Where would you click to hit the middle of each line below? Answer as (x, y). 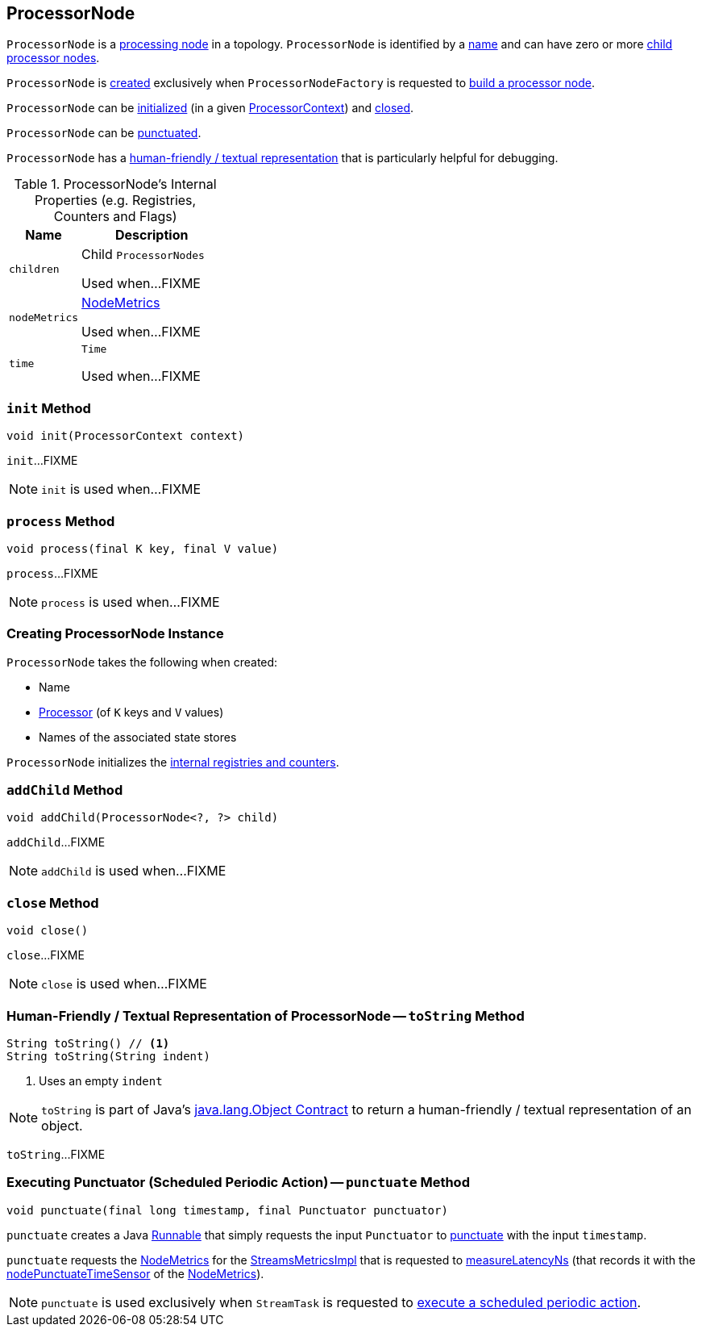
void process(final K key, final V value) (143, 548)
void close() (48, 931)
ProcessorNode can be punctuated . (104, 133)
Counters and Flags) (115, 217)
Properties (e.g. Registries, (116, 201)
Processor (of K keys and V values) (131, 712)
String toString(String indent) (108, 1056)
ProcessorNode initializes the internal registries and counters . (173, 762)
